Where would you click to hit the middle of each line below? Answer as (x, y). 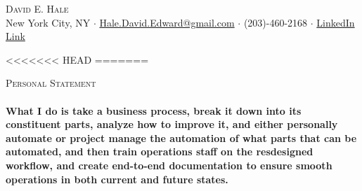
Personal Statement (51, 83)
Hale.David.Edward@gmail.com (167, 22)
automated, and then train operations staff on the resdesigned (160, 151)
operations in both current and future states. (117, 179)
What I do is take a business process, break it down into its (154, 110)
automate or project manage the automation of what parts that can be (181, 137)
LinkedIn (336, 22)
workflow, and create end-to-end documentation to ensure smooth (169, 165)
